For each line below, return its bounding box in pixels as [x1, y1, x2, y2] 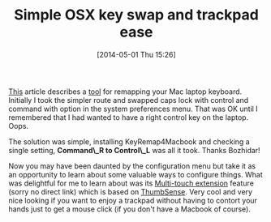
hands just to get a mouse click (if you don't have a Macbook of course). [8, 204, 252, 214]
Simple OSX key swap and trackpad [13, 6, 260, 24]
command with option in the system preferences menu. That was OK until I [8, 104, 258, 113]
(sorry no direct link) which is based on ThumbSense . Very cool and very [8, 186, 253, 196]
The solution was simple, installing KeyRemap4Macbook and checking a [8, 136, 250, 147]
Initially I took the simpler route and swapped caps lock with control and [8, 95, 249, 105]
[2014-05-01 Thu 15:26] [97, 49, 176, 59]
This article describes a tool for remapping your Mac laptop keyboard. [8, 87, 243, 96]
